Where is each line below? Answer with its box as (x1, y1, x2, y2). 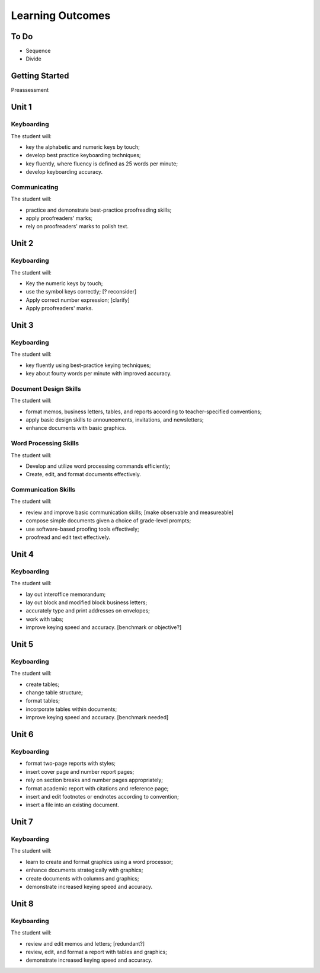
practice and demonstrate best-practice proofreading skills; (25, 206, 172, 213)
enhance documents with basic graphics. (25, 425, 127, 432)
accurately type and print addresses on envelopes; (25, 607, 151, 614)
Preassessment (11, 87, 49, 94)
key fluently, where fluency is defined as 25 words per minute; (25, 160, 178, 167)
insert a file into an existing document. (25, 801, 120, 809)
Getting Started (11, 71, 69, 81)
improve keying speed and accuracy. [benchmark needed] (25, 714, 169, 721)
